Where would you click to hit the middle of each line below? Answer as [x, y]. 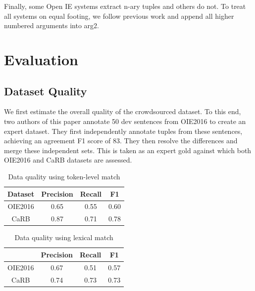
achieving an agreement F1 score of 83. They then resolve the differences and [121, 141]
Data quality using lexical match [64, 237]
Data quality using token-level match [64, 176]
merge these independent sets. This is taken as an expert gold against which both [128, 150]
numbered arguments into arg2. [51, 25]
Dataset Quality [46, 91]
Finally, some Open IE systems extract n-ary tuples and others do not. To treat [125, 6]
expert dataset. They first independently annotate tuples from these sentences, [123, 131]
